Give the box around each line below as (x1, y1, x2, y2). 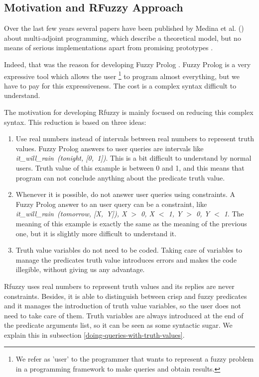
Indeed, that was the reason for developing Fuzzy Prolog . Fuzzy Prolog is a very (4, 59, 251, 69)
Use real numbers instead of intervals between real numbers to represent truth (15, 133, 255, 144)
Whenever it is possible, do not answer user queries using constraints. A (15, 189, 236, 199)
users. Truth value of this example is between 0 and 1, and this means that (15, 162, 245, 173)
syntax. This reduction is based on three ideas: (4, 116, 146, 127)
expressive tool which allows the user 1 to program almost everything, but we (4, 69, 240, 81)
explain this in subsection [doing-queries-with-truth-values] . (4, 329, 185, 340)
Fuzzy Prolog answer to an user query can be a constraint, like (15, 198, 207, 209)
